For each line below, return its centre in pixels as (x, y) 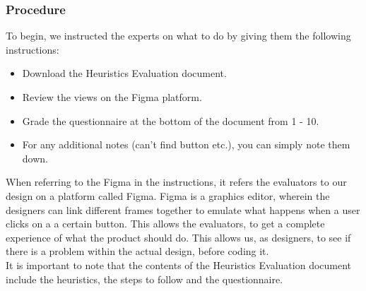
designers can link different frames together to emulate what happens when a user (183, 209)
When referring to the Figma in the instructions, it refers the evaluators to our (176, 182)
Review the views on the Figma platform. (112, 97)
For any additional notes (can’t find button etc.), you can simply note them (186, 144)
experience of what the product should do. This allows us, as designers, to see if (178, 237)
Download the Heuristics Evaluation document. (124, 73)
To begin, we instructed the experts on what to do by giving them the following (178, 36)
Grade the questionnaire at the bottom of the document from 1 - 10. (171, 120)
